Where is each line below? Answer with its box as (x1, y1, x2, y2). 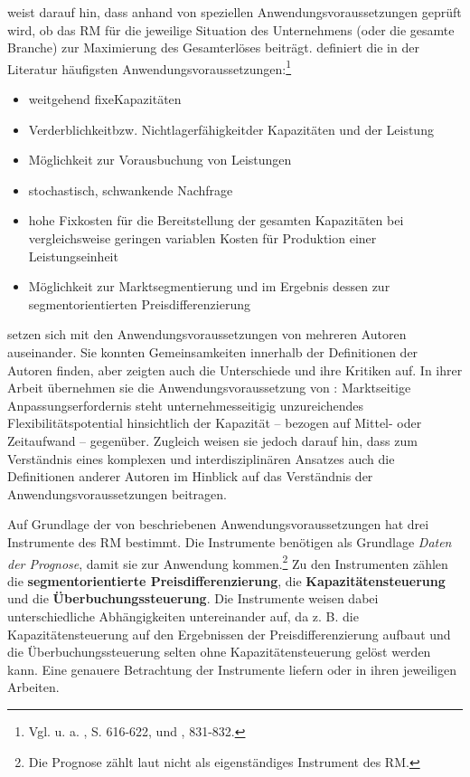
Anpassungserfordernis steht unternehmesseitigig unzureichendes (7, 395, 363, 414)
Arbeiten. (7, 678, 60, 696)
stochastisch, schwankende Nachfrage (28, 180, 233, 199)
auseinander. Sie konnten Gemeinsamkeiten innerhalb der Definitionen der (7, 342, 418, 361)
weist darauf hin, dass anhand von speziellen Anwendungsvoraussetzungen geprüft (7, 3, 462, 21)
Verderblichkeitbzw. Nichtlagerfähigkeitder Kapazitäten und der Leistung (28, 119, 434, 138)
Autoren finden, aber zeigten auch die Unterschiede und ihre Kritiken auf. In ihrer (7, 360, 463, 379)
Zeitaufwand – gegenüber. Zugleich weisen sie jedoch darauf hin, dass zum (7, 431, 418, 450)
